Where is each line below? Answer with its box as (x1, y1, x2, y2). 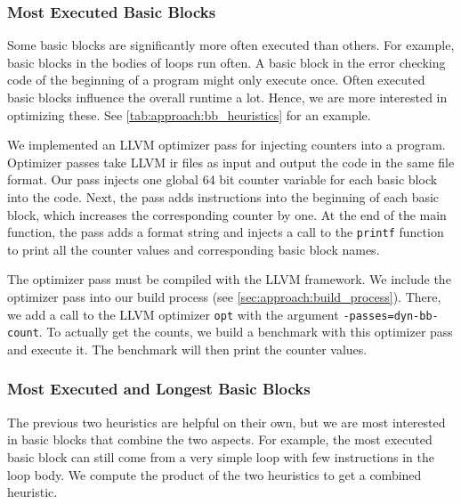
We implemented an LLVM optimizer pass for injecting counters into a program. (7, 135, 446, 154)
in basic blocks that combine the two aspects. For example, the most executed (7, 430, 433, 449)
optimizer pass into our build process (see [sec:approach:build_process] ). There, (7, 288, 441, 305)
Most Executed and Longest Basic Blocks (7, 378, 311, 400)
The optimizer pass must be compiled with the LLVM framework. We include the (7, 270, 451, 289)
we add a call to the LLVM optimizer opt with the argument (7, 305, 339, 323)
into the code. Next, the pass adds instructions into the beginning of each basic (7, 187, 440, 206)
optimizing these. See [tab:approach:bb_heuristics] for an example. (7, 105, 371, 124)
